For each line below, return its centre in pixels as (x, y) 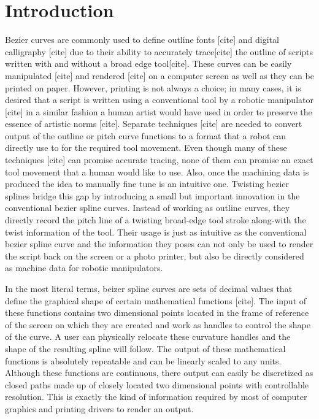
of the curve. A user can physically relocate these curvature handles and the (148, 336)
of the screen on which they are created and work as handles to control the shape (158, 324)
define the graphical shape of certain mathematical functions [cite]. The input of (156, 300)
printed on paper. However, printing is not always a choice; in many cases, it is (153, 87)
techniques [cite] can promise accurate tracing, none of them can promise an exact (159, 160)
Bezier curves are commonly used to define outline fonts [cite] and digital (142, 40)
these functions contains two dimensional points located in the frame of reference (157, 313)
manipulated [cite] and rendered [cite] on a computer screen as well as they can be (159, 75)
